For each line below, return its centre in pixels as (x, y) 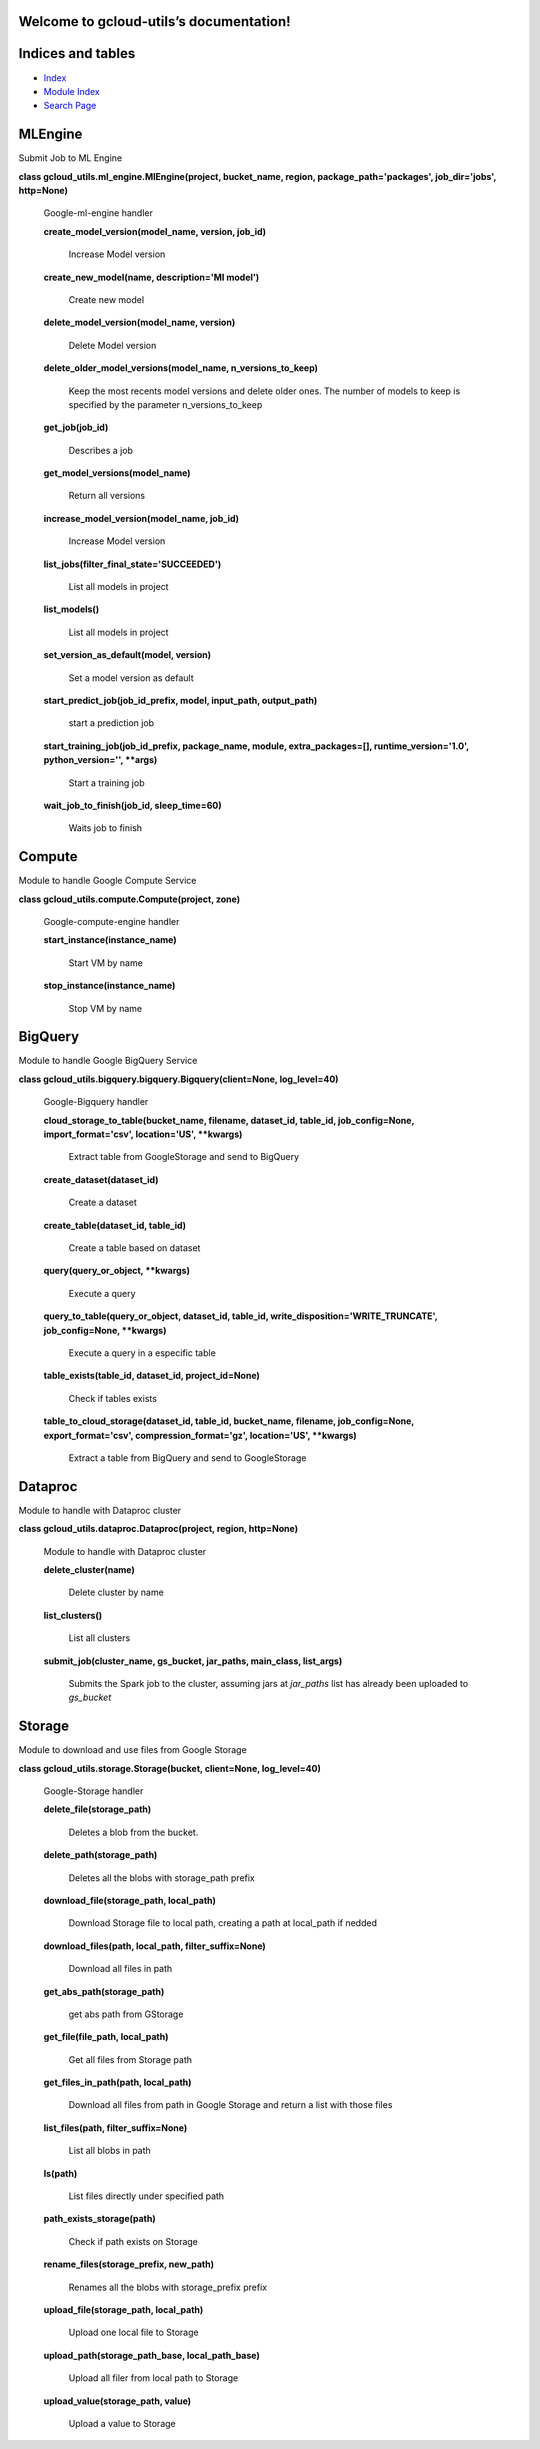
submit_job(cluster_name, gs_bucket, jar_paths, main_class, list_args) (193, 1661)
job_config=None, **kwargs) (105, 1330)
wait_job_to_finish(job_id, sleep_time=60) (132, 805)
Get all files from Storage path (130, 2059)
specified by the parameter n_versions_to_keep (165, 404)
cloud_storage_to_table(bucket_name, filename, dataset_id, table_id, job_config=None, (229, 1120)
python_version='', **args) (100, 760)
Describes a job (101, 450)
